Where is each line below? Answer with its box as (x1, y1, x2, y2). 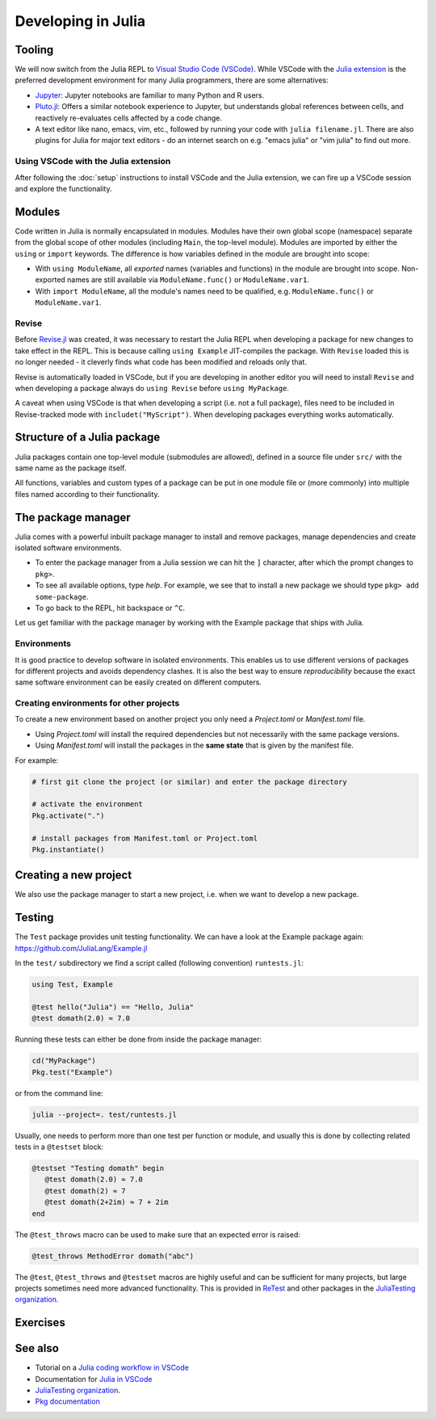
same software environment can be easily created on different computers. (15, 677, 262, 687)
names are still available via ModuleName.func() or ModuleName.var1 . (67, 275, 310, 284)
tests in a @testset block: (15, 1142, 104, 1152)
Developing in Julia (15, 12, 145, 30)
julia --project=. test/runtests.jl (31, 1110, 178, 1119)
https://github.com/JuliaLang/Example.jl (15, 943, 148, 953)
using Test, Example (31, 980, 113, 989)
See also (15, 1341, 60, 1355)
